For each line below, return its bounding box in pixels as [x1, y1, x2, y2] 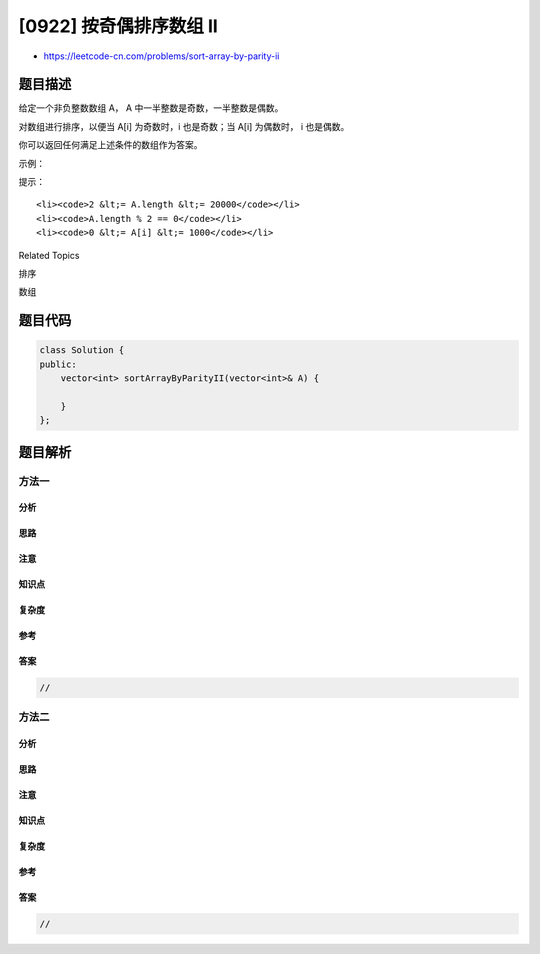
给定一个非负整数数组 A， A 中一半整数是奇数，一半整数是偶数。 [18, 102, 284, 114]
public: [39, 358, 77, 370]
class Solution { [39, 345, 125, 356]
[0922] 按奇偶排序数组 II [18, 15, 219, 37]
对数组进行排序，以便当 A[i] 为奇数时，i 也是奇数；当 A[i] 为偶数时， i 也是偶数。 [18, 120, 350, 132]
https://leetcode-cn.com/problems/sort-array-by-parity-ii [43, 50, 280, 62]
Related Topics [18, 249, 80, 261]
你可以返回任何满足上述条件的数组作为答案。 [18, 139, 203, 151]
